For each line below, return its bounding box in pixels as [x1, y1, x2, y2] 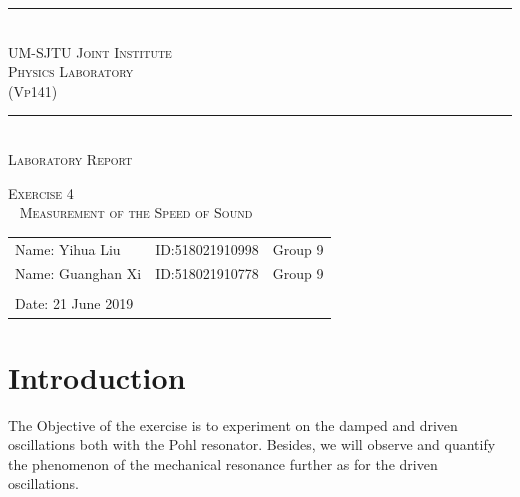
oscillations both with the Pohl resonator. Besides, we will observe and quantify [8, 434, 496, 455]
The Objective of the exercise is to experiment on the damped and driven [8, 414, 458, 435]
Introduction [8, 356, 186, 397]
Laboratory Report [8, 148, 133, 169]
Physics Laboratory [8, 61, 134, 82]
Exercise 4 [8, 182, 74, 203]
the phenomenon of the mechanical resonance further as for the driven [8, 453, 438, 474]
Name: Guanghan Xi [15, 263, 142, 284]
